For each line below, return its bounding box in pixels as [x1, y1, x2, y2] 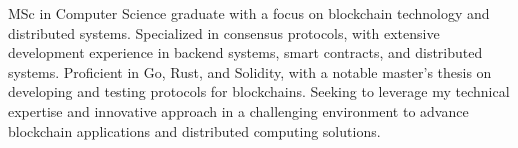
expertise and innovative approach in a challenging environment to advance [8, 100, 469, 121]
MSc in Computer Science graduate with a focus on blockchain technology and [8, 3, 490, 23]
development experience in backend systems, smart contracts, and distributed [8, 42, 483, 63]
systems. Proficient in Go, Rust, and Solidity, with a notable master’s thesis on [8, 61, 492, 82]
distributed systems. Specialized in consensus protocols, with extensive [8, 22, 440, 43]
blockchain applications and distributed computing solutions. [8, 120, 381, 141]
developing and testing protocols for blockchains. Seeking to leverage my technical [8, 81, 510, 102]
